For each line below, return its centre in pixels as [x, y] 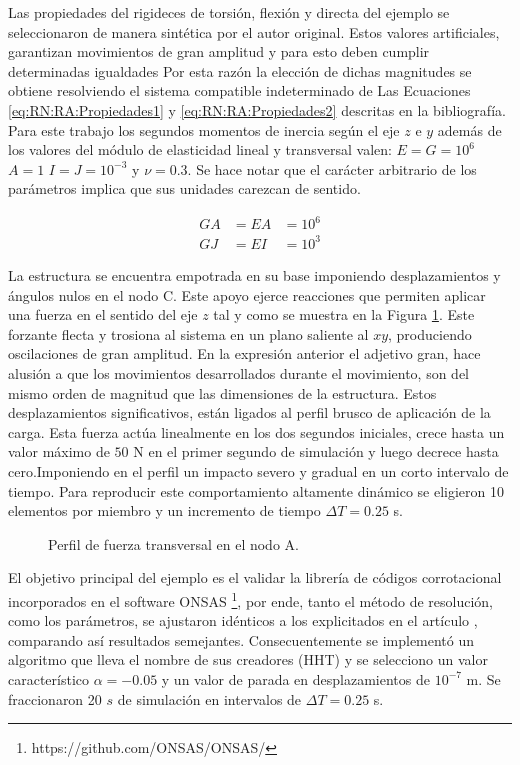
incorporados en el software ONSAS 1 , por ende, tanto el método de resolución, [250, 599]
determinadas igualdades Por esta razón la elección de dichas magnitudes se [240, 70]
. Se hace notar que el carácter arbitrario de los [332, 168]
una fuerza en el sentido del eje [103, 314]
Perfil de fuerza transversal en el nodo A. [173, 543]
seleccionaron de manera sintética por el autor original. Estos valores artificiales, [254, 31]
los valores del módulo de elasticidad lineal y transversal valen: [200, 149]
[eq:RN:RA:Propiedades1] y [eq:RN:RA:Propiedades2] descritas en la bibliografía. [257, 109]
